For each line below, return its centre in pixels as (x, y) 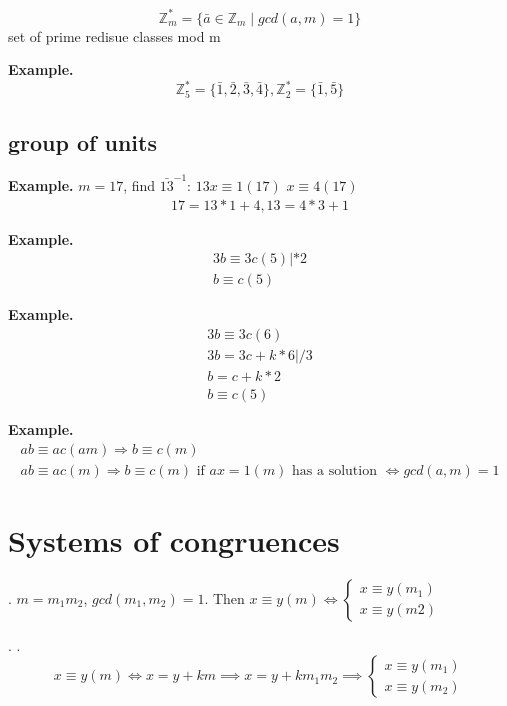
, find (139, 185)
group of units (82, 141)
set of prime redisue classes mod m (114, 35)
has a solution (334, 470)
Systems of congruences (174, 539)
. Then (224, 597)
